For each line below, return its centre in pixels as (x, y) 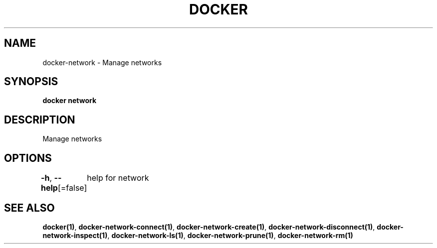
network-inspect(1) (75, 235)
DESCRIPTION (40, 120)
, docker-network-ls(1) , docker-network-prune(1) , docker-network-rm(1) (230, 235)
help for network (118, 178)
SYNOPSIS (31, 82)
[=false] (72, 188)
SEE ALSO (29, 208)
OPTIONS (28, 158)
